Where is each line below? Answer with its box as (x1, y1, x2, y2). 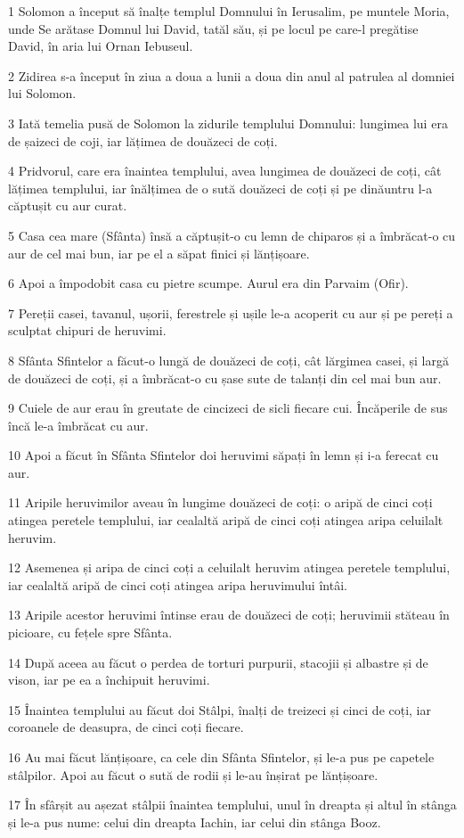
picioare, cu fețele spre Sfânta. (8, 623, 173, 642)
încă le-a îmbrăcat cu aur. (8, 415, 149, 434)
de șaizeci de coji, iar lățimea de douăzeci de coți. (8, 131, 278, 150)
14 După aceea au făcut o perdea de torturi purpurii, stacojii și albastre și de (8, 653, 428, 671)
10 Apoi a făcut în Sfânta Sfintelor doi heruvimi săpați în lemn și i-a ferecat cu (8, 446, 439, 464)
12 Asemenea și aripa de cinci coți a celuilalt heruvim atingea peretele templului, (8, 558, 451, 577)
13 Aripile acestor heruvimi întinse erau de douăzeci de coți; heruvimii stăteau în (8, 605, 450, 624)
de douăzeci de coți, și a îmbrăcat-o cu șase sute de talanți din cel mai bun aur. (8, 368, 442, 387)
